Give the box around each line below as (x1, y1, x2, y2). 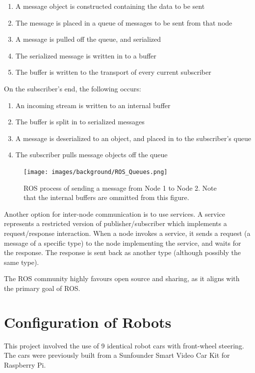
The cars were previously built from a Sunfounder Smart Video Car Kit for (4, 350, 230, 360)
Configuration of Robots (4, 312, 172, 332)
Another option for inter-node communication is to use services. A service (4, 208, 225, 219)
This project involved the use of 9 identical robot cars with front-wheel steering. (4, 340, 244, 350)
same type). (4, 257, 39, 267)
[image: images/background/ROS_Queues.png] (24, 168, 168, 175)
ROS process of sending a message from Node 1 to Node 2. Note (24, 182, 217, 193)
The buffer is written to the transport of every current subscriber (15, 67, 211, 77)
